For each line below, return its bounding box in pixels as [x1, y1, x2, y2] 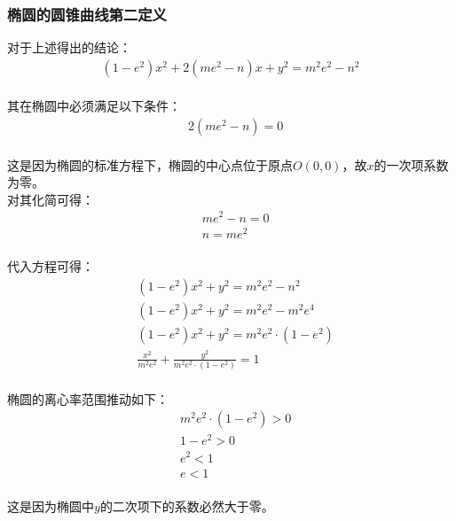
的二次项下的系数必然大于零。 [99, 497, 274, 516]
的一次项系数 [373, 155, 449, 174]
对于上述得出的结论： [7, 38, 131, 57]
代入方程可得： [7, 257, 94, 276]
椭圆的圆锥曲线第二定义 [7, 3, 167, 25]
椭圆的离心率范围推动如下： [7, 389, 169, 408]
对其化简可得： [7, 190, 94, 208]
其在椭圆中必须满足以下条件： [7, 97, 181, 115]
